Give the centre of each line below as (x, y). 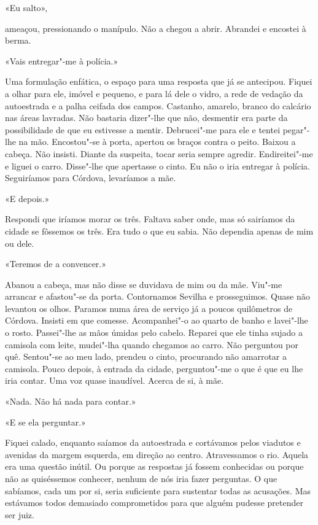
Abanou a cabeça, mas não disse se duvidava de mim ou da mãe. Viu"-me (144, 284)
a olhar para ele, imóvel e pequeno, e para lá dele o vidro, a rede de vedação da (154, 93)
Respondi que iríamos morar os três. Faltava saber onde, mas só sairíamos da (150, 219)
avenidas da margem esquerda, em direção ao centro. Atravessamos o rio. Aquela (157, 454)
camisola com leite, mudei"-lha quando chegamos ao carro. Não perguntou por (152, 344)
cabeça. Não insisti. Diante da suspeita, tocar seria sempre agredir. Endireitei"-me (159, 153)
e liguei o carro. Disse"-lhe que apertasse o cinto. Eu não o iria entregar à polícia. (157, 165)
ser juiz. (20, 514)
